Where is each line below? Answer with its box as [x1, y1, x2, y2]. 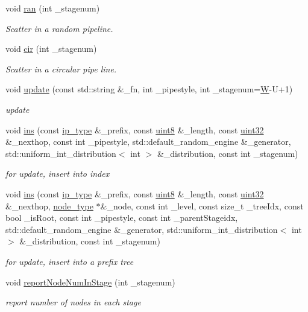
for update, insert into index [5, 167, 110, 180]
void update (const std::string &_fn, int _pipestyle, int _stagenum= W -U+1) [5, 83, 293, 95]
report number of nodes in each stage [5, 296, 141, 308]
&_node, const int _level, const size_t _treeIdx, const [100, 199, 304, 212]
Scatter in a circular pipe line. [5, 62, 117, 75]
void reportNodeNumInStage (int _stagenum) [5, 275, 175, 288]
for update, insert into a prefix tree [5, 255, 134, 267]
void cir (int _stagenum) [5, 42, 97, 55]
